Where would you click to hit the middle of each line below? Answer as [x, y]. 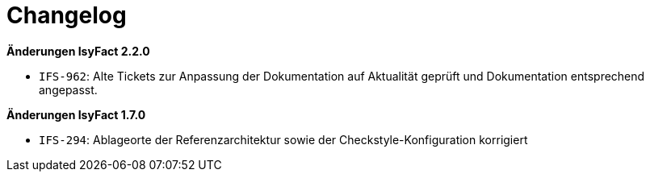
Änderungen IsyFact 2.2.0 [78, 51]
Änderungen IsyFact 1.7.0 [76, 114]
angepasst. [68, 89]
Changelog [67, 15]
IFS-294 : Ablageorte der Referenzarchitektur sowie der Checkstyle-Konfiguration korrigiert [283, 139]
